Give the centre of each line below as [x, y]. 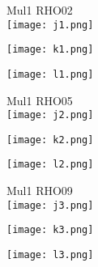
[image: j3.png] [50, 205]
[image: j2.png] [50, 115]
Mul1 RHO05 [40, 100]
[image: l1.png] [50, 74]
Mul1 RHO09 [40, 191]
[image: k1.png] [50, 50]
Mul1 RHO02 [40, 10]
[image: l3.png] [50, 255]
